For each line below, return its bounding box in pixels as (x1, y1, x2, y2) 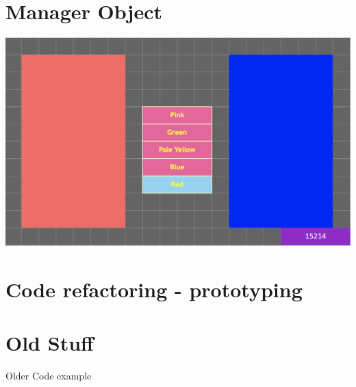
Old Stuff (5, 328, 94, 356)
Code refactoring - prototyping (5, 275, 303, 303)
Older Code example (5, 368, 92, 382)
